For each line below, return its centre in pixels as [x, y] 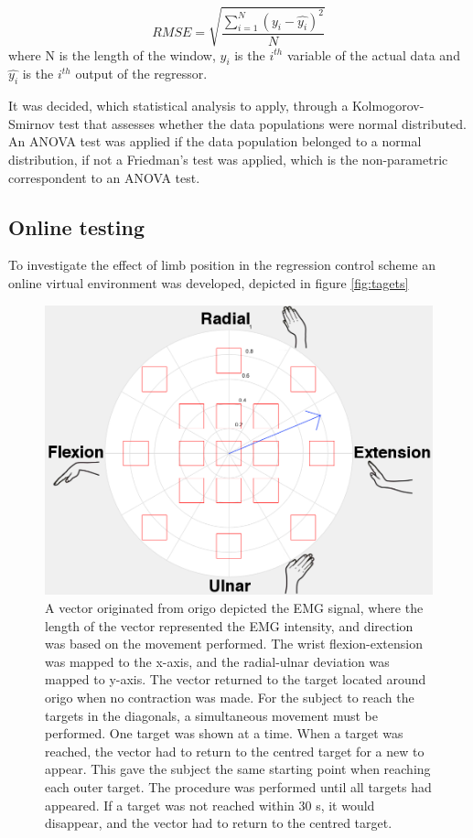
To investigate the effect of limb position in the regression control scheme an [222, 265]
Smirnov [32, 123]
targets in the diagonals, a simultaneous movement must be [211, 715]
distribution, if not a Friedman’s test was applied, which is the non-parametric [228, 159]
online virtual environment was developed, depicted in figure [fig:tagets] [209, 282]
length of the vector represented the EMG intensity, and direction [229, 625]
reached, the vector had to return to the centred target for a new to [235, 751]
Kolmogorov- [388, 106]
